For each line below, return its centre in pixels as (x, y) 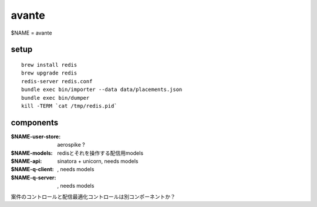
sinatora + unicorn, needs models (98, 161)
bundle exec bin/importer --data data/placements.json (102, 90)
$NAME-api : (26, 161)
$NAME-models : (32, 153)
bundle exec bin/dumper (55, 98)
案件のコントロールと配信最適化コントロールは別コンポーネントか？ (93, 196)
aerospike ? (71, 145)
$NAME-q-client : (32, 169)
